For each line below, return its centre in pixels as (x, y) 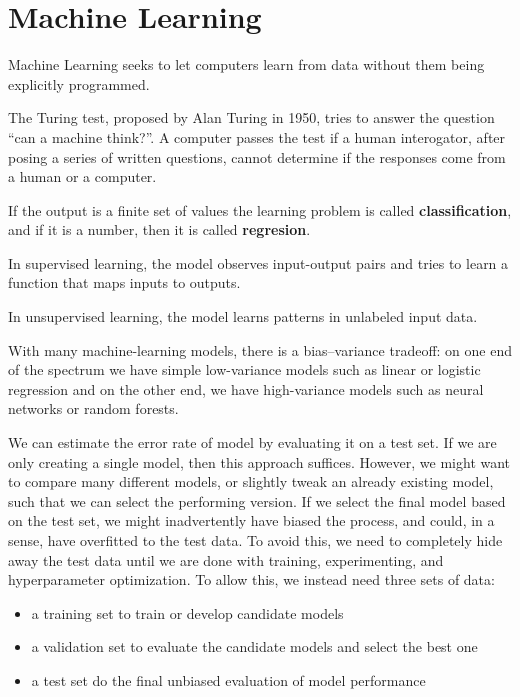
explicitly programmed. (79, 83)
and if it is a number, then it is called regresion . (159, 229)
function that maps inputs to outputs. (124, 282)
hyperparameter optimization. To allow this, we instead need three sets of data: (251, 579)
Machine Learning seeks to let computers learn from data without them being (246, 64)
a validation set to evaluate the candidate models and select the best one (254, 646)
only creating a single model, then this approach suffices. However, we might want (259, 461)
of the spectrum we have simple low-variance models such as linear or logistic (244, 369)
